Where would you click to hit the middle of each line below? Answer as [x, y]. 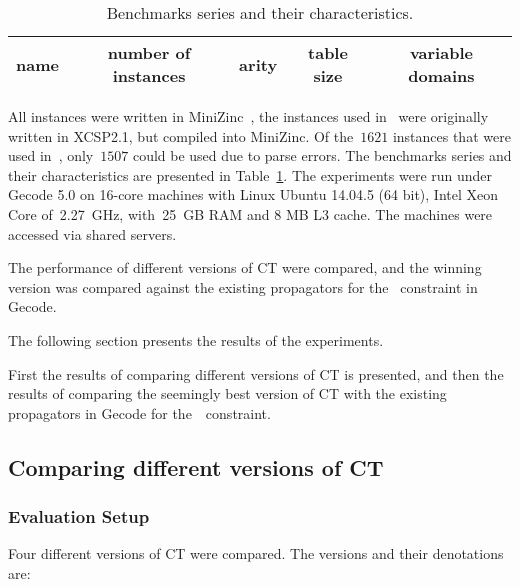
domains [441, 75]
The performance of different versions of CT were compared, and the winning [245, 267]
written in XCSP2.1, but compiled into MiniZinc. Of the [181, 135]
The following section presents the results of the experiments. [196, 339]
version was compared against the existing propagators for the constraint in [243, 286]
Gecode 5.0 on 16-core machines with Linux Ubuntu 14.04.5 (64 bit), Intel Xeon [253, 194]
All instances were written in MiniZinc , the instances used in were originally [248, 116]
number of [149, 52]
